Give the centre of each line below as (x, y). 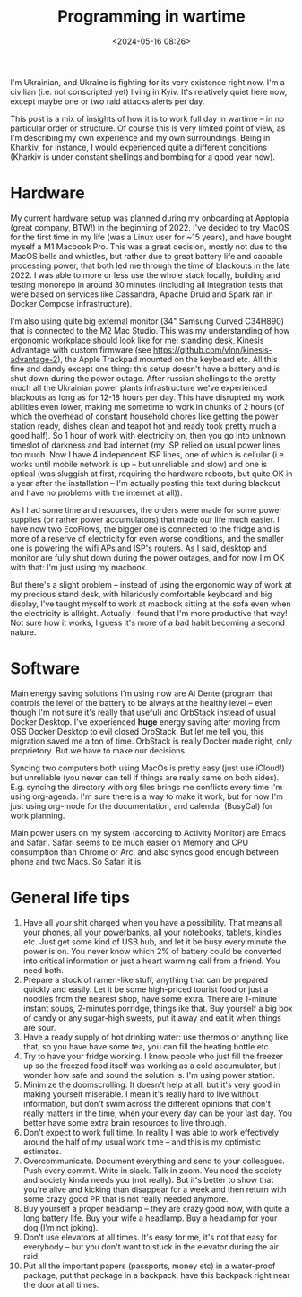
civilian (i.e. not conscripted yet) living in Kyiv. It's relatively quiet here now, (149, 91)
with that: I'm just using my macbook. (79, 567)
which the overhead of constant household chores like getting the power (144, 416)
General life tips (70, 898)
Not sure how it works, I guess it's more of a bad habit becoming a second (148, 622)
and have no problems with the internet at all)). (96, 492)
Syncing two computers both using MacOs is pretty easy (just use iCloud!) (147, 768)
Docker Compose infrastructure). (71, 303)
